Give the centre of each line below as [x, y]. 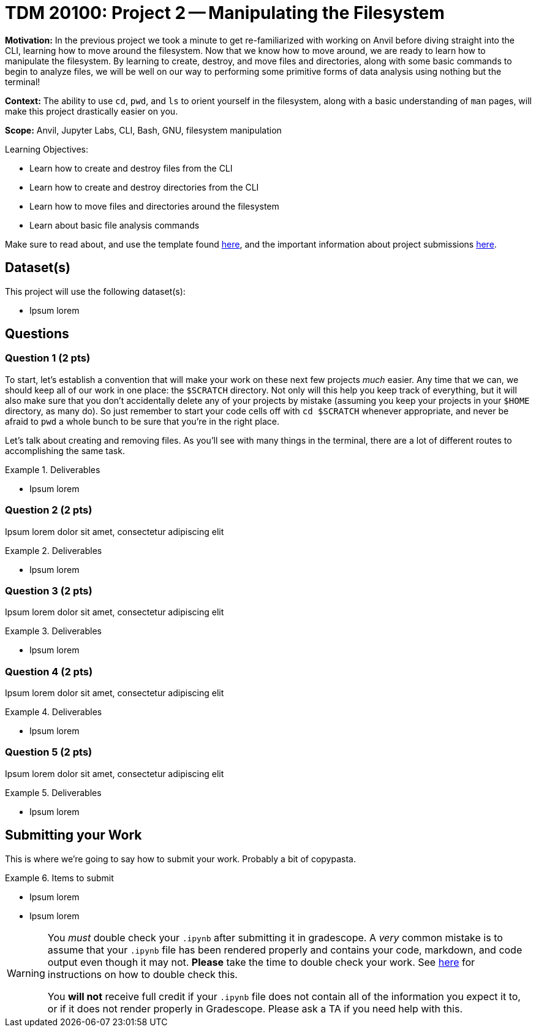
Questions [37, 334]
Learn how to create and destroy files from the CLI [131, 168]
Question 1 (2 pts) [48, 358]
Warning [26, 973]
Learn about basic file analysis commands [115, 225]
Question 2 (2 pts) [49, 510]
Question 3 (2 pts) [49, 590]
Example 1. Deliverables [53, 469]
